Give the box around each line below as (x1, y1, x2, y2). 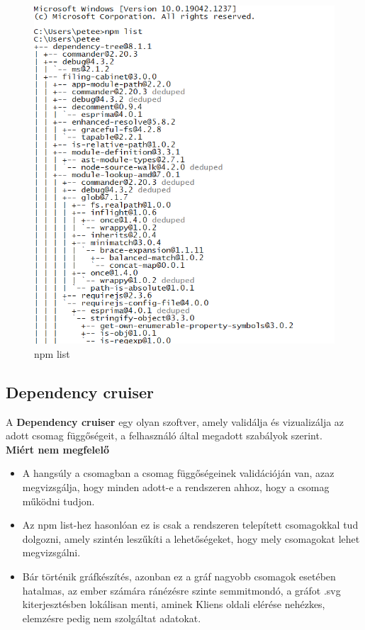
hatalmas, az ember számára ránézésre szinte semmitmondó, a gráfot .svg (22, 583, 341, 597)
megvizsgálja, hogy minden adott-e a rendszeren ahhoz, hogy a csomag (22, 480, 330, 494)
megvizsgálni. (22, 545, 81, 560)
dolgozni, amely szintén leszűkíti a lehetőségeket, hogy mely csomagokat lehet (22, 531, 360, 546)
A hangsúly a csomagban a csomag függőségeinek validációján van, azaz (22, 466, 335, 480)
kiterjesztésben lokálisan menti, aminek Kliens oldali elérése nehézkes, (22, 597, 325, 612)
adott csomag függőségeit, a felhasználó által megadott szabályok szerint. (6, 428, 322, 443)
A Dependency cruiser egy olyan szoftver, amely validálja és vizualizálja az (6, 414, 344, 429)
